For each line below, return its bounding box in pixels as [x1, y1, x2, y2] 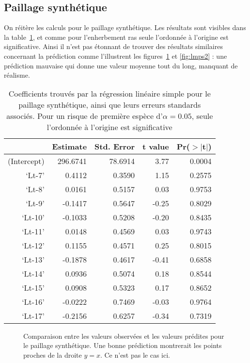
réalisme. [4, 70, 30, 80]
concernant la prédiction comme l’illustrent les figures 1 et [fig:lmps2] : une [4, 50, 227, 61]
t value [142, 140, 169, 152]
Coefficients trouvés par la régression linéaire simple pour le [8, 87, 211, 99]
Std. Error [94, 140, 135, 152]
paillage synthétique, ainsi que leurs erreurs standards [18, 99, 201, 110]
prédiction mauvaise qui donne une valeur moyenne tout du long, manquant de [4, 60, 238, 70]
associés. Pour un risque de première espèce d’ [6, 110, 163, 121]
